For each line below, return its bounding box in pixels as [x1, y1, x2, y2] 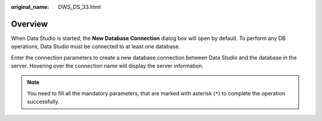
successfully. [27, 98, 60, 106]
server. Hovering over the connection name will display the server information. [11, 63, 204, 70]
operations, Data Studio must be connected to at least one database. [11, 43, 180, 50]
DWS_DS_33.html [58, 4, 101, 10]
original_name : [11, 4, 49, 10]
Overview [11, 18, 48, 29]
